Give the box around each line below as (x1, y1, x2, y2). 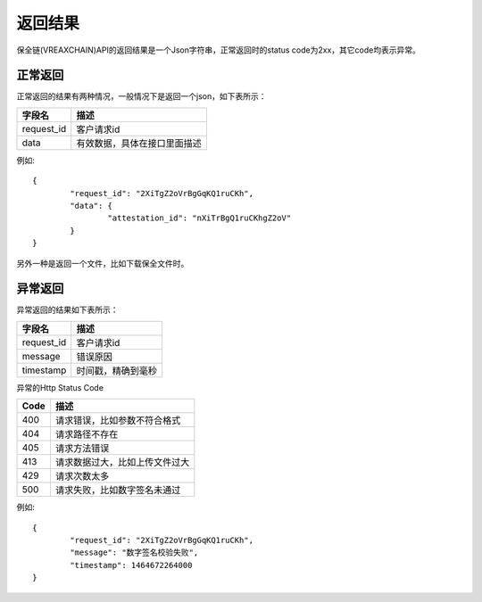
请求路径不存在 (54, 428, 119, 441)
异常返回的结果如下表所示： (16, 304, 119, 316)
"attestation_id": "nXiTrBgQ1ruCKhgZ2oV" (107, 213, 292, 223)
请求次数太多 (54, 470, 110, 482)
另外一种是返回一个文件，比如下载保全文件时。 (16, 258, 189, 268)
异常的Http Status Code (16, 382, 104, 392)
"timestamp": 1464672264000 (70, 560, 193, 570)
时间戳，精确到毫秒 (76, 364, 158, 376)
